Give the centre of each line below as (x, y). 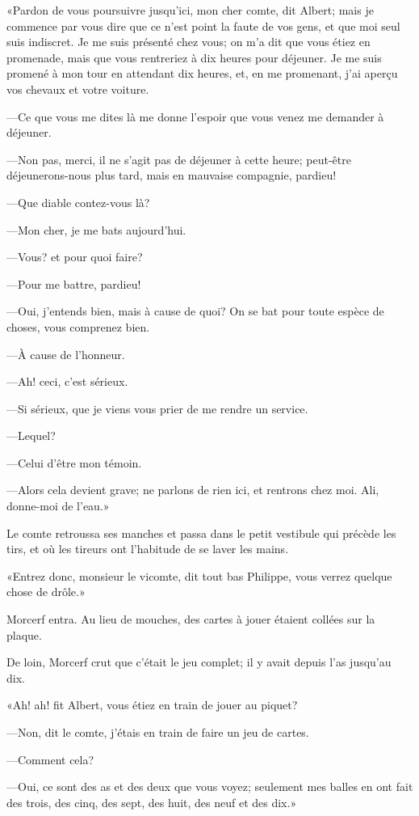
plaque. (24, 634)
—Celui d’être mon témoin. (74, 462)
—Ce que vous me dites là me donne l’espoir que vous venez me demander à (195, 116)
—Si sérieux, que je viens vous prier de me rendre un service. (157, 408)
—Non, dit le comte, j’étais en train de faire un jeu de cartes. (158, 732)
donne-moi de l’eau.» (58, 506)
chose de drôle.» (46, 592)
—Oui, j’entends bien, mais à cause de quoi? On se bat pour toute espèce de (195, 311)
